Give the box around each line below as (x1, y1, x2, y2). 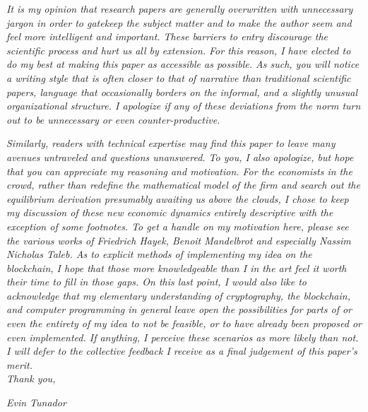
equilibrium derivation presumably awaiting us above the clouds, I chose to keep (6, 191, 349, 206)
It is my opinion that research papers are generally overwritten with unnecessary (6, 1, 353, 16)
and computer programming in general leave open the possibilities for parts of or (6, 302, 352, 317)
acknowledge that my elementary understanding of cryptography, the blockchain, (6, 288, 350, 302)
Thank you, (6, 371, 56, 386)
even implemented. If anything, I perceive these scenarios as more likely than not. (6, 329, 359, 344)
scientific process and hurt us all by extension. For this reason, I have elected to (6, 42, 351, 57)
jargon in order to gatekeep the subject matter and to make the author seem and (6, 15, 352, 30)
